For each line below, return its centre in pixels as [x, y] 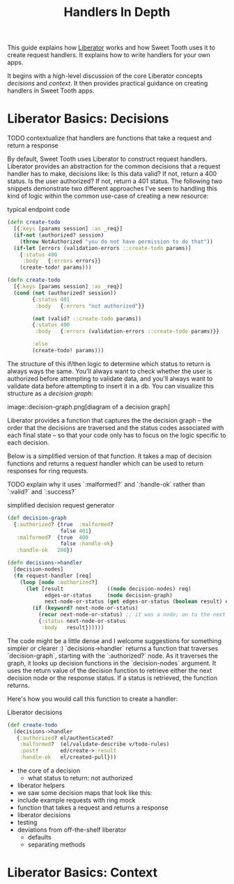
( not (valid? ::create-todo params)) [87, 318]
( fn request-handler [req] [53, 576]
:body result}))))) [73, 627]
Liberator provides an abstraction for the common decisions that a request [114, 166]
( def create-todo [32, 725]
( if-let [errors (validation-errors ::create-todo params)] [102, 248]
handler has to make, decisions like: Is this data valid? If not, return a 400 [112, 174]
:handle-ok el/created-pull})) [68, 757]
